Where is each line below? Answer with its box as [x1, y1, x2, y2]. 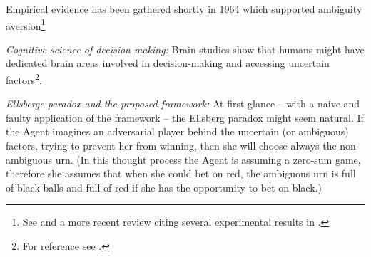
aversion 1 [6, 16, 46, 33]
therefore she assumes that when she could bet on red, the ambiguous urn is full [6, 166, 356, 181]
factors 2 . [6, 70, 42, 87]
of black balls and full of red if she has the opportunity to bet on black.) [6, 179, 322, 194]
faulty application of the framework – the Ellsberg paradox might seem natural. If [6, 110, 364, 125]
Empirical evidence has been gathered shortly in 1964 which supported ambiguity [6, 1, 362, 16]
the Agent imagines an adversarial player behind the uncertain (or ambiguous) [6, 124, 349, 139]
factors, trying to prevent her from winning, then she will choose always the [6, 138, 337, 153]
